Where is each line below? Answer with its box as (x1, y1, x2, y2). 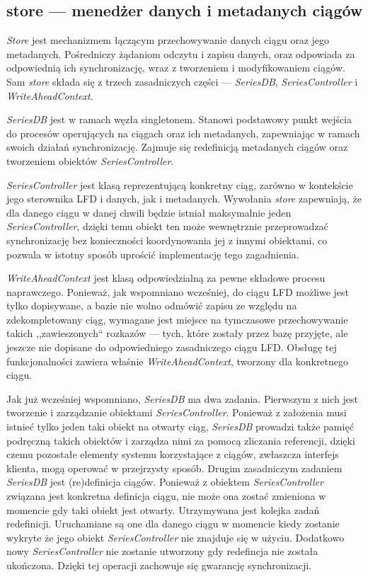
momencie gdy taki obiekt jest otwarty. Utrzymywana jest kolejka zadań (6, 502, 320, 517)
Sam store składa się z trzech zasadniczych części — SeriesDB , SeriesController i (6, 74, 358, 88)
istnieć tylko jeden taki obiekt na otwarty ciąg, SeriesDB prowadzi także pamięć (6, 419, 354, 434)
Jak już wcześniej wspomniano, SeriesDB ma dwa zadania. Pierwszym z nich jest (6, 391, 358, 406)
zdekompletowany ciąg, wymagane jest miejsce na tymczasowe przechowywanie (6, 312, 348, 326)
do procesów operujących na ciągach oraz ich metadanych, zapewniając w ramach (6, 125, 360, 140)
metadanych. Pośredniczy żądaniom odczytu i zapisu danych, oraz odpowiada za (6, 46, 355, 61)
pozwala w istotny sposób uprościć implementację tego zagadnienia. (6, 246, 299, 261)
